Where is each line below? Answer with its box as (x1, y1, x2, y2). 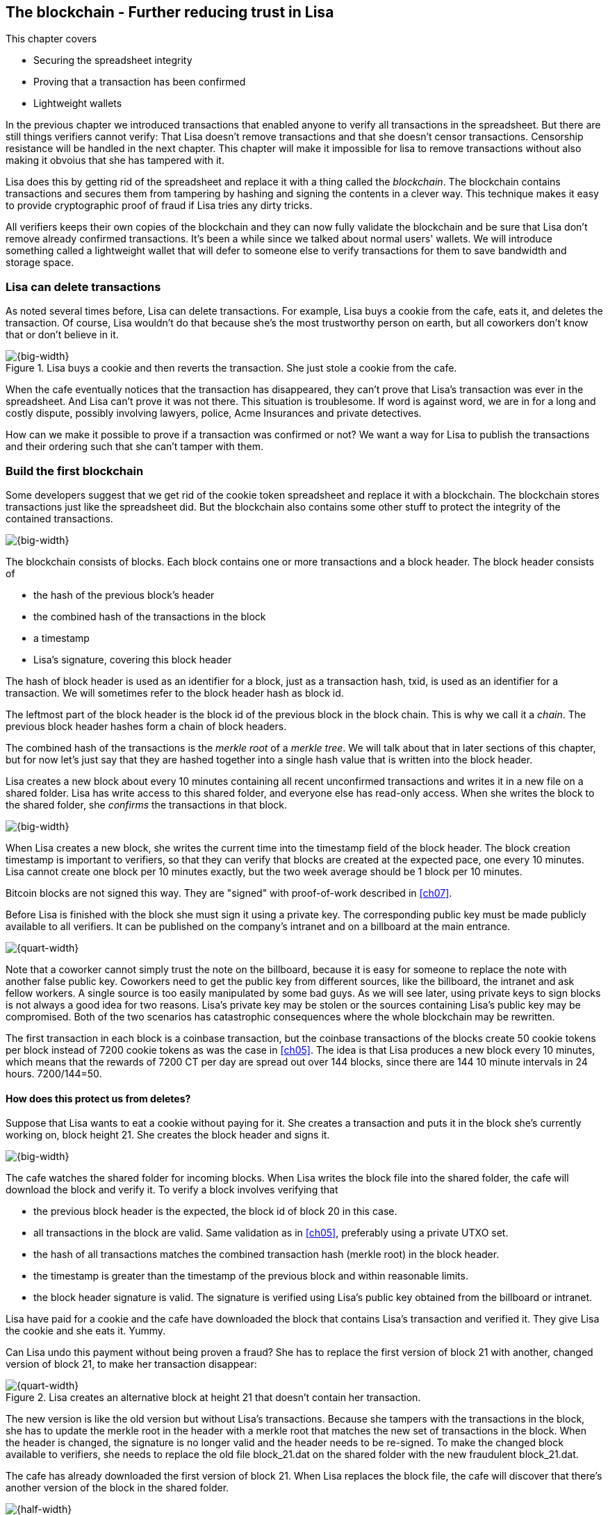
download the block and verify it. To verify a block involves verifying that (6, 1184, 338, 1196)
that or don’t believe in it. (6, 329, 119, 341)
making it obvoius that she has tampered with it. (6, 154, 224, 167)
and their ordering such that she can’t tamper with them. (6, 440, 263, 453)
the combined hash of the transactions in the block (33, 610, 266, 622)
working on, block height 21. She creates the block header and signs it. (6, 1129, 330, 1141)
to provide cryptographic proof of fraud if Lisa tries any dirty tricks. (6, 199, 313, 212)
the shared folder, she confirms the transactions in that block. (6, 798, 288, 811)
